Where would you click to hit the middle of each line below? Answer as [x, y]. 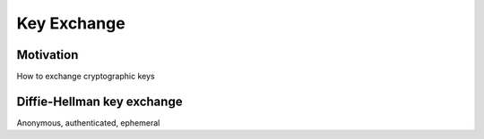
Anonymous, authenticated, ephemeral [88, 123]
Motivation [48, 55]
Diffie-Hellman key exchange [99, 101]
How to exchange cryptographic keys [86, 77]
